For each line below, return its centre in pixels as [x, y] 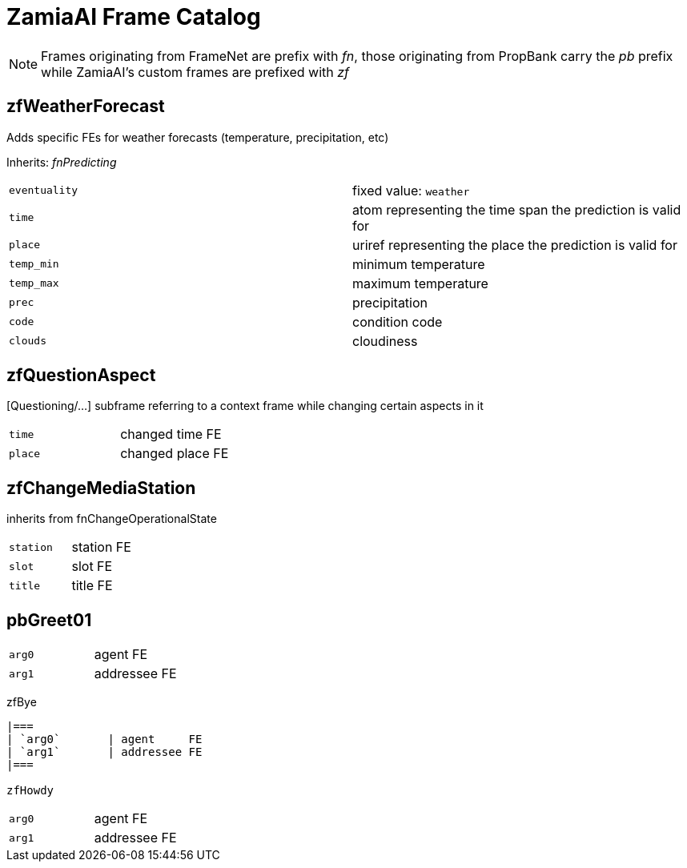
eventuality [44, 191]
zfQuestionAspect [81, 376]
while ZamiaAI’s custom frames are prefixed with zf [195, 72]
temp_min [34, 264]
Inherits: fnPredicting [62, 162]
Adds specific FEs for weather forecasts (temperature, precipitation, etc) [198, 137]
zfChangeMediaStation [101, 488]
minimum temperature [419, 264]
